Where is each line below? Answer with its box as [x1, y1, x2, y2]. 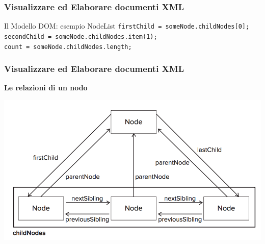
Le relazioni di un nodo [4, 82, 88, 93]
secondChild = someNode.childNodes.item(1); [4, 33, 157, 40]
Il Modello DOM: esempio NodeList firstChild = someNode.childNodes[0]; [4, 20, 250, 31]
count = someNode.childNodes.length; [4, 43, 132, 51]
